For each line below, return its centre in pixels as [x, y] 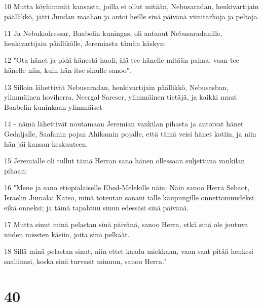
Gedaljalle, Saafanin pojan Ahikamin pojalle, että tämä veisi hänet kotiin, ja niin [130, 133]
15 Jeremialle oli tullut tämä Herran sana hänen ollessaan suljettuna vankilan [125, 161]
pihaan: [16, 170]
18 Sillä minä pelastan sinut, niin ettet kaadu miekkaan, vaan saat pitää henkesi [129, 251]
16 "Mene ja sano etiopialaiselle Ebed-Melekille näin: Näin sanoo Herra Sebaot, [127, 187]
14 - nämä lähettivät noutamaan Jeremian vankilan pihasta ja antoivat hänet [124, 124]
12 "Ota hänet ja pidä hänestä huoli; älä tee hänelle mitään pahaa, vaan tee [122, 60]
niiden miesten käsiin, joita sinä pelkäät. [67, 234]
